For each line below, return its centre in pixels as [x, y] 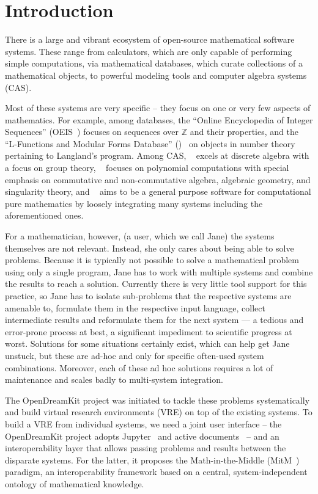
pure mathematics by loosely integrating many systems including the [134, 203]
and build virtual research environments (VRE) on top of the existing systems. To [159, 412]
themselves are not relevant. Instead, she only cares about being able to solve [150, 248]
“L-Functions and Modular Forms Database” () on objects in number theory [150, 143]
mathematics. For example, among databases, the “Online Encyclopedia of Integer [159, 119]
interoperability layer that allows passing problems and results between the [146, 448]
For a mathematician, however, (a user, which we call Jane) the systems [140, 236]
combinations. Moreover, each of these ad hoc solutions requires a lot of [139, 367]
